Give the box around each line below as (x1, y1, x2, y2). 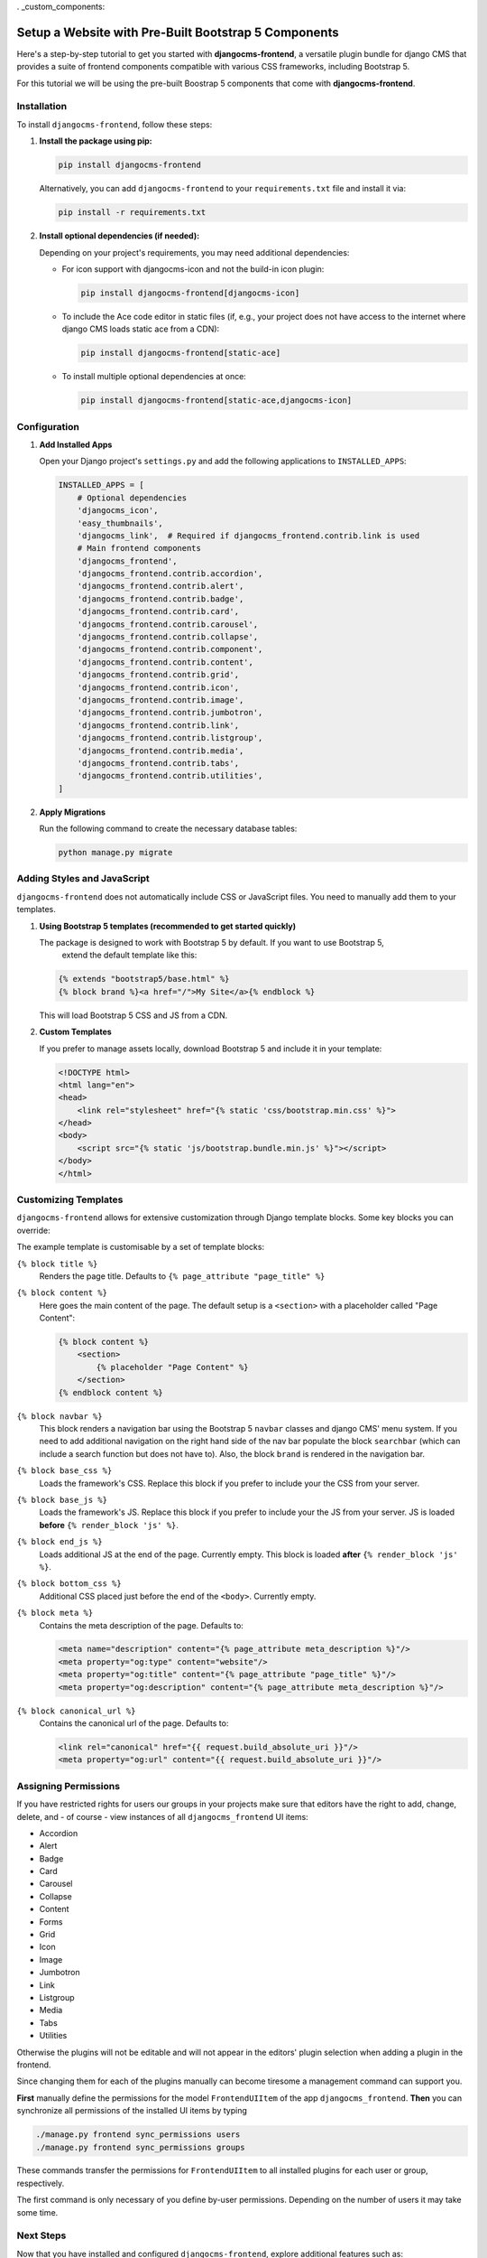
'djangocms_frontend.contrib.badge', (77, 593, 244, 604)
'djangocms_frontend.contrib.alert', (77, 581, 244, 592)
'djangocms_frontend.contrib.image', (77, 695, 244, 704)
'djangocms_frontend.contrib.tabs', (77, 758, 239, 768)
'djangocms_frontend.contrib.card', (77, 606, 239, 617)
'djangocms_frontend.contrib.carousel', (77, 619, 259, 630)
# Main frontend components (77, 543, 202, 554)
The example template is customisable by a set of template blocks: (16, 1242, 265, 1253)
